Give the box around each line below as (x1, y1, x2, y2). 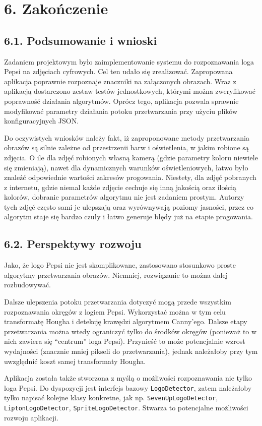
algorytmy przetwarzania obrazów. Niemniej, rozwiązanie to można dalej (4, 269, 228, 280)
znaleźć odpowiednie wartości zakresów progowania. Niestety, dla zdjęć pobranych (4, 172, 256, 182)
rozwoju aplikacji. (4, 412, 58, 422)
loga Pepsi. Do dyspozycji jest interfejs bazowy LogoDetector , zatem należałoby (4, 382, 252, 393)
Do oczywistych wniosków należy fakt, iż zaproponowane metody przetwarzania (4, 132, 249, 143)
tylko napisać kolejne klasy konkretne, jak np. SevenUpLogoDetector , (4, 392, 218, 403)
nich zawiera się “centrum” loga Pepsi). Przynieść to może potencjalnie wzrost (4, 336, 245, 346)
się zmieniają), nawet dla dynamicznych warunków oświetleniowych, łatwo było (4, 162, 248, 172)
